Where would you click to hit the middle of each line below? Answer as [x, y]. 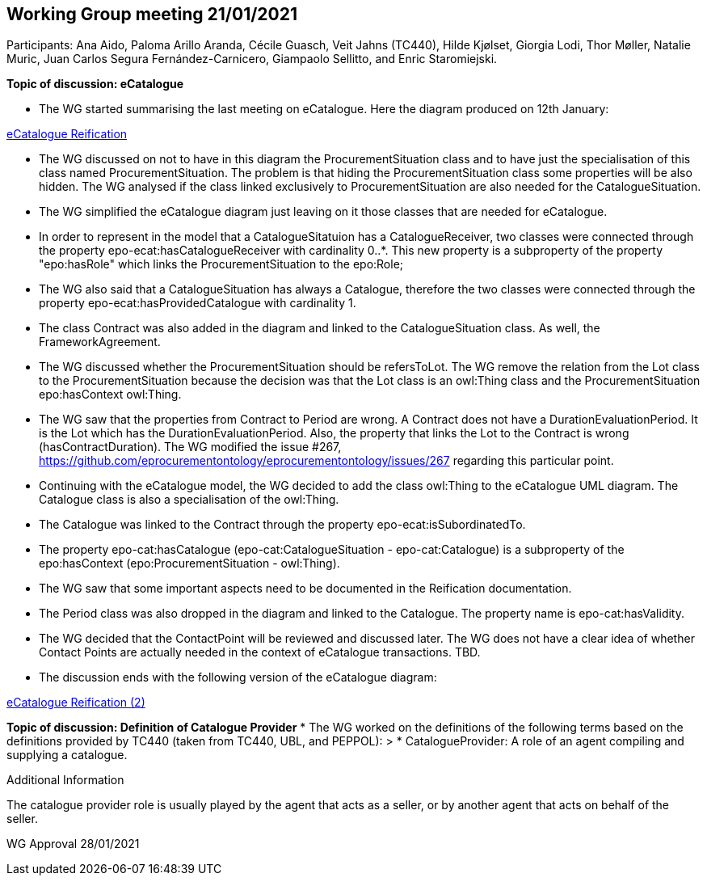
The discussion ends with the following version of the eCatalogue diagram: [238, 677]
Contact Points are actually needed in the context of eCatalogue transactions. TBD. [260, 652]
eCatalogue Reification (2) [76, 703]
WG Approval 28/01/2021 [73, 844]
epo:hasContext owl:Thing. [110, 395]
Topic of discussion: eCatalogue [95, 84]
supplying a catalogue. [67, 755]
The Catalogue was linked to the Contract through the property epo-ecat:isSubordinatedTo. [282, 525]
